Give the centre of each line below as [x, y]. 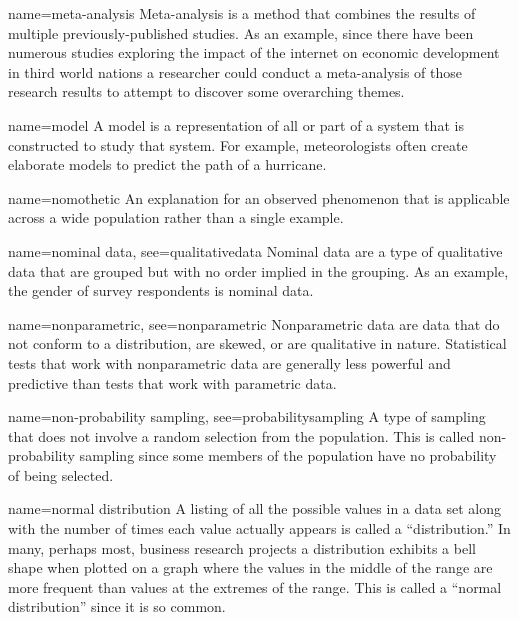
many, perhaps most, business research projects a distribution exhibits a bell [242, 547]
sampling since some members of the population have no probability [288, 455]
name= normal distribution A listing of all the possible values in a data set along [254, 508]
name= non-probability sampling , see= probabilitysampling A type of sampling [247, 416]
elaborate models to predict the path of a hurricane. [167, 164]
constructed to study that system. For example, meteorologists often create [238, 144]
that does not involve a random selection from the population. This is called [241, 435]
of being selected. [61, 474]
